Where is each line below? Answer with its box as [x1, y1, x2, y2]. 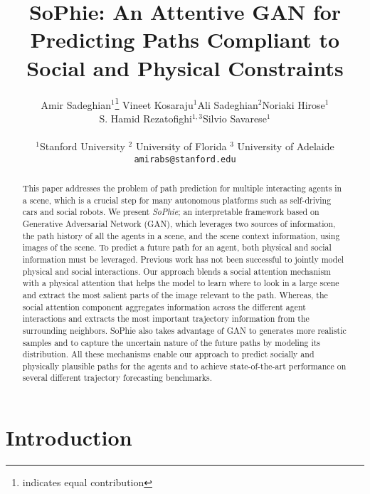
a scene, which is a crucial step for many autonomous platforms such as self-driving [22, 194, 332, 206]
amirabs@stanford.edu [134, 154, 236, 164]
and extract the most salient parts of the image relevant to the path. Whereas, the [22, 288, 328, 300]
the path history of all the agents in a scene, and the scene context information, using [22, 229, 340, 241]
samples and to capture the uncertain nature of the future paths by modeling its [22, 336, 321, 348]
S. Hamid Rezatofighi [99, 110, 192, 125]
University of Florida [135, 138, 227, 153]
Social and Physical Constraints [26, 53, 344, 82]
